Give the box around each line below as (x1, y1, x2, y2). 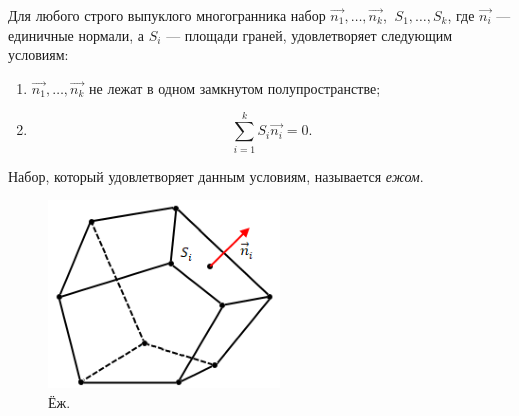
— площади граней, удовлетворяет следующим (166, 24, 453, 45)
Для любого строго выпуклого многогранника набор (8, 5, 326, 25)
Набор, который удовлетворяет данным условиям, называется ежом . (8, 165, 424, 186)
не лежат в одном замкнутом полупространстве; (89, 77, 381, 98)
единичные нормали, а (8, 24, 145, 45)
